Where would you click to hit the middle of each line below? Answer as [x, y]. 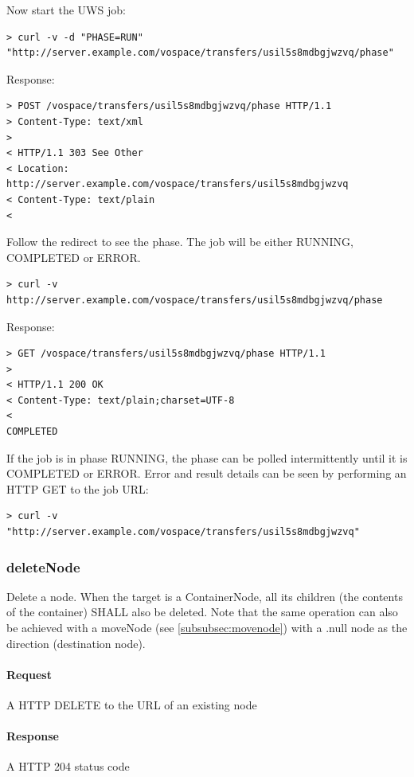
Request [29, 674]
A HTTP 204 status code [68, 766]
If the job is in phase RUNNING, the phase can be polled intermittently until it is [207, 457]
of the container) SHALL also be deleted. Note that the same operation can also [202, 612]
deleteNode [43, 566]
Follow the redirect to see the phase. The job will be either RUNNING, [180, 242]
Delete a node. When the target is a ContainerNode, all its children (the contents [205, 596]
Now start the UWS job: [66, 10]
